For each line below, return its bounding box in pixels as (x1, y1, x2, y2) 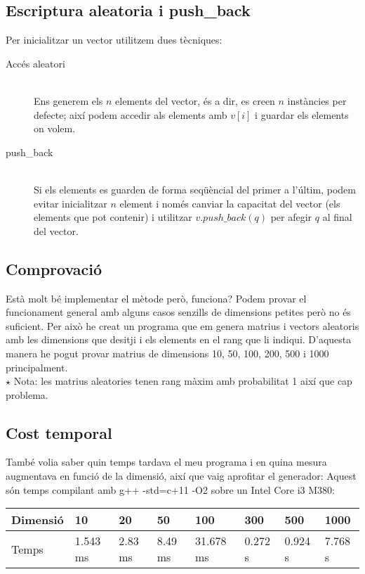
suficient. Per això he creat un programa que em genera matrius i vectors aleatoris (6, 318, 359, 333)
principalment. (6, 359, 68, 374)
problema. (6, 387, 48, 402)
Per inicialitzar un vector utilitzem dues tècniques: (6, 32, 223, 47)
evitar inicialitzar (34, 196, 107, 210)
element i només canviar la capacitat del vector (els (119, 196, 340, 210)
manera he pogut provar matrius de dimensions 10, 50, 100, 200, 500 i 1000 (6, 345, 329, 360)
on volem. (34, 121, 76, 136)
